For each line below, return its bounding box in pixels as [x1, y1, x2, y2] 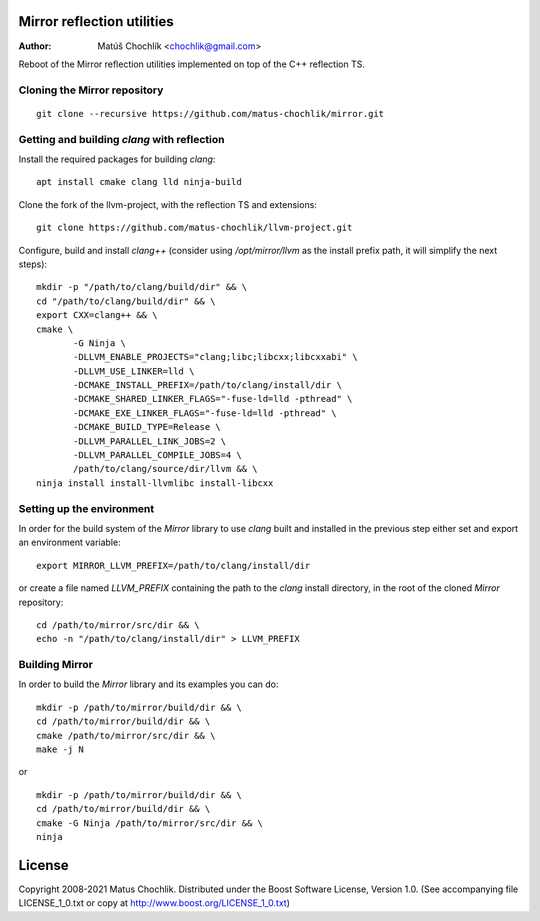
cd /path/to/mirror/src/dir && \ [36, 619, 200, 630]
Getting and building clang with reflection [18, 132, 225, 146]
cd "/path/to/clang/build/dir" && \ [36, 295, 216, 307]
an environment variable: [18, 536, 121, 549]
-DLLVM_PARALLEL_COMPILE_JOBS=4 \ [73, 450, 242, 461]
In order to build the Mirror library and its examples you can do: [18, 678, 279, 690]
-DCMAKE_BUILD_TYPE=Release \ [73, 421, 222, 433]
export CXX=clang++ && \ [36, 310, 158, 321]
